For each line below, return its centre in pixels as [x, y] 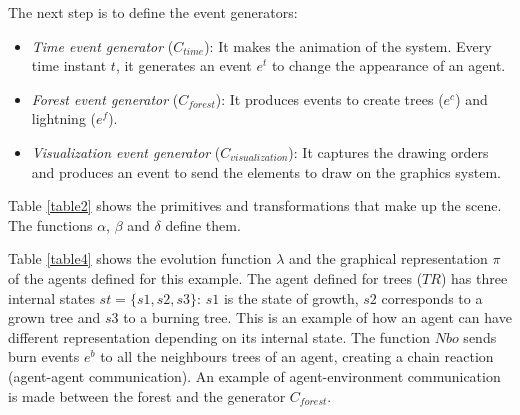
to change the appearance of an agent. [388, 65]
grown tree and [54, 317]
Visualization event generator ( [126, 151]
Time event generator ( [102, 45]
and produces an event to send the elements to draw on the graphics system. [266, 171]
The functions [50, 224]
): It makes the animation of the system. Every [348, 45]
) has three [474, 277]
